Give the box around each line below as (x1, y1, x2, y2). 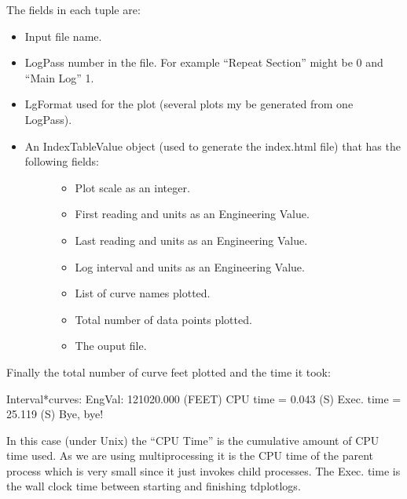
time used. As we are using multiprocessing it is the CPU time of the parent (6, 447, 373, 464)
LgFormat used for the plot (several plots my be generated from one (24, 96, 354, 112)
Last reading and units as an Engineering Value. (75, 231, 308, 248)
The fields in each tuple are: (6, 2, 141, 17)
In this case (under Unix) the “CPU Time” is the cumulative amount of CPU (6, 432, 379, 448)
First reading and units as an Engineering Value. (75, 206, 310, 222)
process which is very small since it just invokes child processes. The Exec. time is (6, 462, 401, 479)
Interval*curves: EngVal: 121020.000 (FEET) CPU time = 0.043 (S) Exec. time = (6, 390, 401, 406)
